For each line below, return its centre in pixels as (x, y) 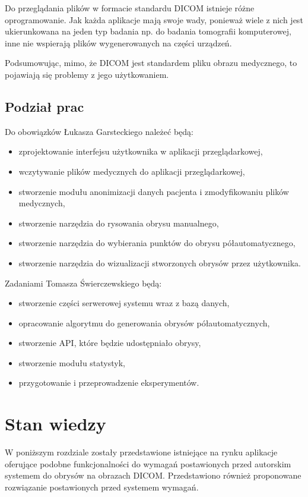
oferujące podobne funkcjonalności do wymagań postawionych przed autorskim (148, 463)
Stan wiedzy (55, 424)
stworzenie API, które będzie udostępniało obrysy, (110, 343)
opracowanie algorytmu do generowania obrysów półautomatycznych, (144, 323)
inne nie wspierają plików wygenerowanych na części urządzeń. (118, 43)
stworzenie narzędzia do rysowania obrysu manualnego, (119, 223)
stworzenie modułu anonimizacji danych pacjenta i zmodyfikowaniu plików (154, 191)
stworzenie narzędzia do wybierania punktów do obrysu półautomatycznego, (157, 243)
